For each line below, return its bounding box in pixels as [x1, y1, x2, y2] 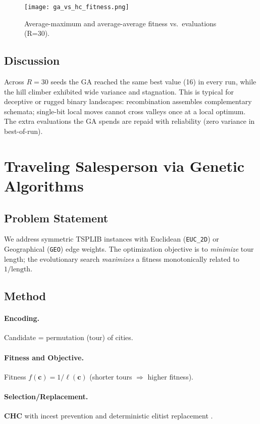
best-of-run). [4, 126, 43, 136]
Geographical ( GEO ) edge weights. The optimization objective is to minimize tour [4, 244, 254, 254]
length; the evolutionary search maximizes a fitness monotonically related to [4, 253, 239, 264]
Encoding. [4, 313, 40, 323]
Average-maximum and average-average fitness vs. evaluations [24, 18, 217, 28]
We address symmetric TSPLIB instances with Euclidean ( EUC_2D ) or [4, 233, 219, 244]
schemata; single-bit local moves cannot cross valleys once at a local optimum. [4, 106, 246, 116]
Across [4, 76, 24, 87]
